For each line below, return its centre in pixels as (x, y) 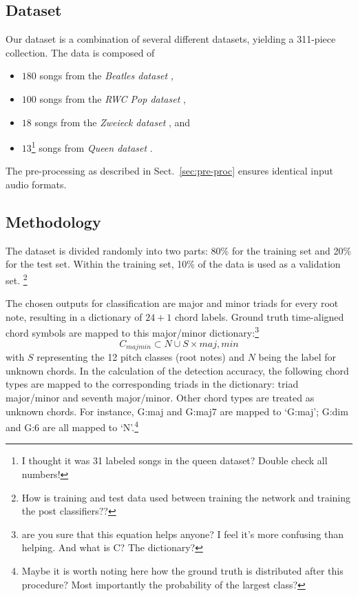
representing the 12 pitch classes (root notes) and (141, 357)
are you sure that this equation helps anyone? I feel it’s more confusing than (182, 534)
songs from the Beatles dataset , (106, 76)
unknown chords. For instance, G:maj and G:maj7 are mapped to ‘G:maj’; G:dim (177, 411)
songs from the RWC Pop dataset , (113, 98)
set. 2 (17, 279)
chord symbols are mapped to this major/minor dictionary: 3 (132, 332)
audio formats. (36, 185)
